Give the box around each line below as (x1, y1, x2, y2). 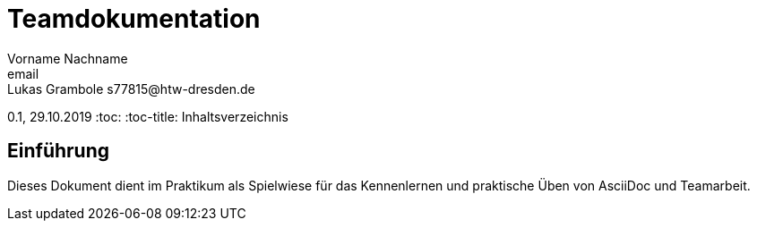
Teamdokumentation (7, 4, 261, 34)
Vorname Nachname (7, 50, 128, 66)
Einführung (7, 139, 109, 163)
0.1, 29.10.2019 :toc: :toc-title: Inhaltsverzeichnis (7, 108, 288, 124)
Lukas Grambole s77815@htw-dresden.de (7, 80, 255, 97)
